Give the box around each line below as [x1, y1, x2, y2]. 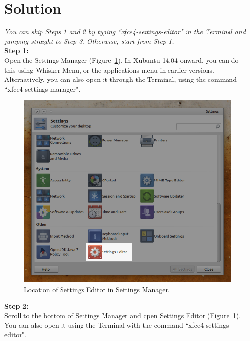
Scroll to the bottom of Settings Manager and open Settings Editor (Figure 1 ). [4, 310, 241, 321]
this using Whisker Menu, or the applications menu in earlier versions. [4, 64, 215, 75]
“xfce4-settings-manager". [4, 83, 81, 94]
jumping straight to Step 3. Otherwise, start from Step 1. [4, 36, 174, 46]
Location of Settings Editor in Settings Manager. [24, 284, 170, 295]
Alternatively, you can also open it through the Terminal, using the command [4, 74, 237, 84]
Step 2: [4, 301, 29, 311]
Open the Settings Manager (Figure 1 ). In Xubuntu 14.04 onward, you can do [4, 55, 239, 65]
